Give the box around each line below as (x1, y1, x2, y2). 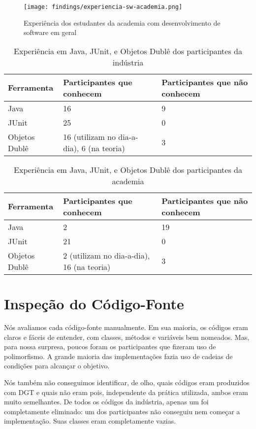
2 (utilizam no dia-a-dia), (63, 249, 150, 261)
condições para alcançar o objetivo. (4, 361, 110, 371)
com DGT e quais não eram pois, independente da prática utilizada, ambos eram (4, 387, 248, 397)
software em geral (24, 27, 77, 37)
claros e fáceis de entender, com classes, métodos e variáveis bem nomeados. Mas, (4, 331, 250, 342)
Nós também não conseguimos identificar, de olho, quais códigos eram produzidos (4, 377, 250, 387)
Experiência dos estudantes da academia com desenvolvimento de (24, 17, 221, 28)
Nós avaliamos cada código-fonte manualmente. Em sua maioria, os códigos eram (4, 322, 248, 332)
